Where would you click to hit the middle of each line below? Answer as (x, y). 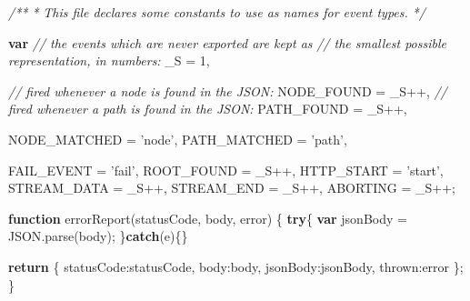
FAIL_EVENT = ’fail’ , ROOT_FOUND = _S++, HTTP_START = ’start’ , (226, 170)
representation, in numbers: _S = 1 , (109, 60)
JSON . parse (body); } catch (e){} (98, 236)
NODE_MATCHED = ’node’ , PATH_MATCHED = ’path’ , (178, 139)
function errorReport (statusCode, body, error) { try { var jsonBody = (208, 218)
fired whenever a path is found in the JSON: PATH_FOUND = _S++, (208, 109)
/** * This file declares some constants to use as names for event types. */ (217, 12)
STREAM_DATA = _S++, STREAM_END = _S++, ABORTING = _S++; (232, 188)
